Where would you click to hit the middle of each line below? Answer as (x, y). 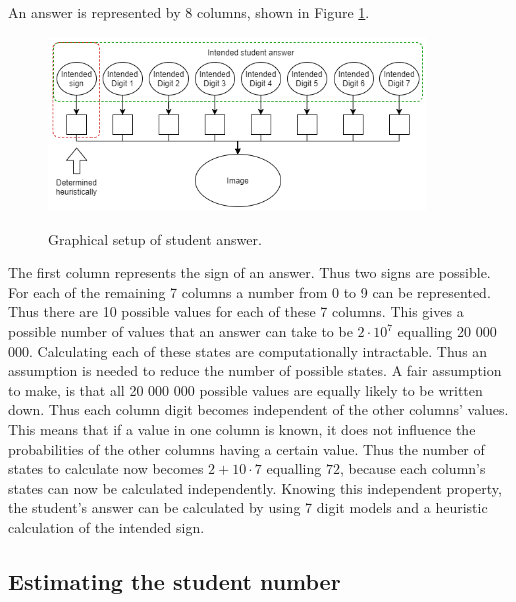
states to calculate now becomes (106, 468)
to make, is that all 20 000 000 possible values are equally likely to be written (245, 389)
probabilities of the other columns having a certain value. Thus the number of (246, 448)
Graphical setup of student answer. (155, 238)
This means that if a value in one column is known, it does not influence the (242, 429)
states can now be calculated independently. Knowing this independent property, (255, 487)
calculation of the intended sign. (106, 526)
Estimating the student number (174, 580)
